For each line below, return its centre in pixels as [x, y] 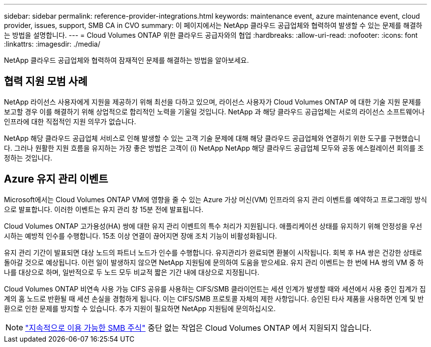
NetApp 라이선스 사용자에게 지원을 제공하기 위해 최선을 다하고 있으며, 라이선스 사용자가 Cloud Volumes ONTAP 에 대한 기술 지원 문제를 [213, 102]
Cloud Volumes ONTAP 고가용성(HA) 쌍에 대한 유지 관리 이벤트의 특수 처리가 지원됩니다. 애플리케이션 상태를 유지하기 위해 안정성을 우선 [213, 226]
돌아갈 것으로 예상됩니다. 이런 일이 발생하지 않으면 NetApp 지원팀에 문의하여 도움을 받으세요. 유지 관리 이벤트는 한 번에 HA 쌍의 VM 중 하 [214, 262]
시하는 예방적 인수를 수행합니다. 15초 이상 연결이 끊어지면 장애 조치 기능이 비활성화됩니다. [140, 236]
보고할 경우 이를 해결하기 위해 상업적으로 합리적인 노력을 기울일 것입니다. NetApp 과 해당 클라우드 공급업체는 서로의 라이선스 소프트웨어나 [215, 111]
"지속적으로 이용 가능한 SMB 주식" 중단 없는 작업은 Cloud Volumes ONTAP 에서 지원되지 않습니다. [199, 328]
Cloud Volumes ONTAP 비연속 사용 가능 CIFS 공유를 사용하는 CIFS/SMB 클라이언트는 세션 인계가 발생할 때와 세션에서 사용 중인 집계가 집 [215, 289]
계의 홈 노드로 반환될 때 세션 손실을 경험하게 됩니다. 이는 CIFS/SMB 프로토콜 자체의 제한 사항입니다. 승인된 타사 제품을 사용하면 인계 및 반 [214, 298]
